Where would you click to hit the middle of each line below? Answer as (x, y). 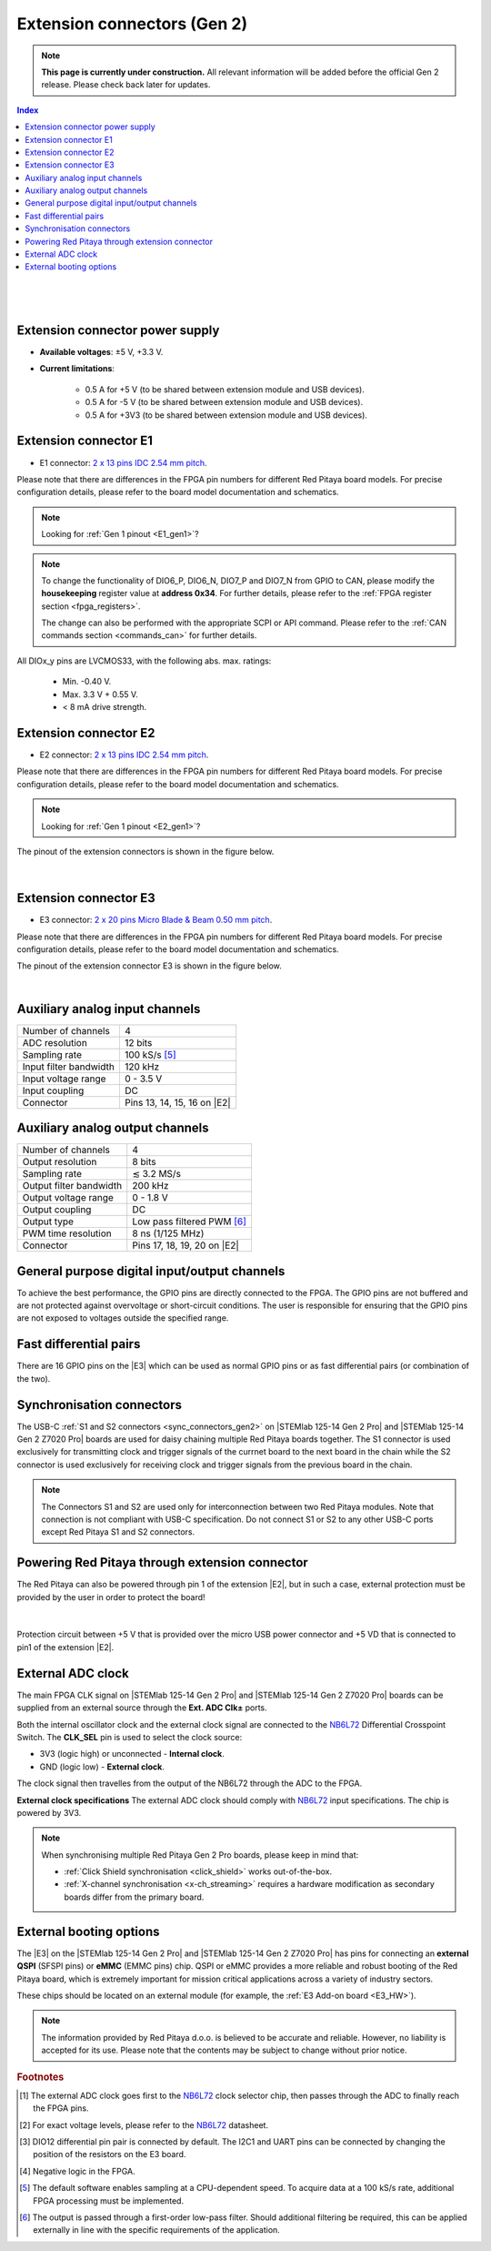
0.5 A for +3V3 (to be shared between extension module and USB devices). (226, 415)
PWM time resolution (67, 1233)
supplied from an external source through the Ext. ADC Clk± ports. (142, 1708)
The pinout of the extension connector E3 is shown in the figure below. (149, 966)
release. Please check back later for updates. (126, 85)
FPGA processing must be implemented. (109, 2200)
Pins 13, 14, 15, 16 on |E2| (177, 1102)
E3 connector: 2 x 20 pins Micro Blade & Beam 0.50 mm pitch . (156, 920)
